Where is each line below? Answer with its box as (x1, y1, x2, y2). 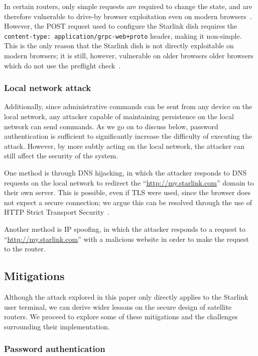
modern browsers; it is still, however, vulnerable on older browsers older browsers (4, 50, 253, 61)
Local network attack (4, 81, 91, 94)
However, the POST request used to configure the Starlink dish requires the (4, 21, 237, 31)
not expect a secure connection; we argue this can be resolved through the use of (4, 197, 252, 207)
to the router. (4, 243, 46, 254)
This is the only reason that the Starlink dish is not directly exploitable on (4, 40, 234, 51)
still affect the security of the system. (4, 150, 118, 161)
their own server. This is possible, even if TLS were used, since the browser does (4, 187, 251, 198)
